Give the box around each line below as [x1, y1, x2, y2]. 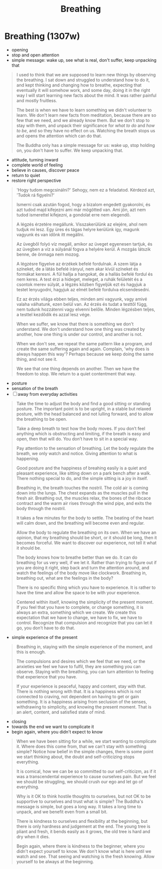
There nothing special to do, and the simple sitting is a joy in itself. [16, 475, 148, 481]
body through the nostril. [16, 505, 66, 511]
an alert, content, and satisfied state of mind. [16, 709, 106, 715]
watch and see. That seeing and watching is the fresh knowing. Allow [16, 853, 155, 859]
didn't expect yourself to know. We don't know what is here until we [16, 848, 152, 854]
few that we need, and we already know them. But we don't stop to [16, 117, 150, 123]
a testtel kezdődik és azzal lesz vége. [16, 311, 91, 317]
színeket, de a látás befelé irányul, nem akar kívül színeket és [16, 266, 138, 272]
